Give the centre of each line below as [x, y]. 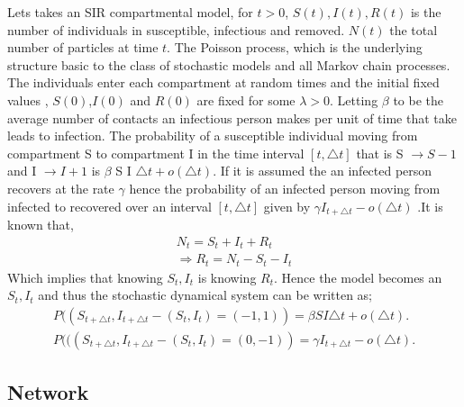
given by [287, 206]
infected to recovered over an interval [109, 206]
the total [414, 29]
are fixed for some [246, 99]
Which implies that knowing [85, 277]
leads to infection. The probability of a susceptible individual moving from [213, 136]
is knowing [227, 277]
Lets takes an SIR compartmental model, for [130, 12]
